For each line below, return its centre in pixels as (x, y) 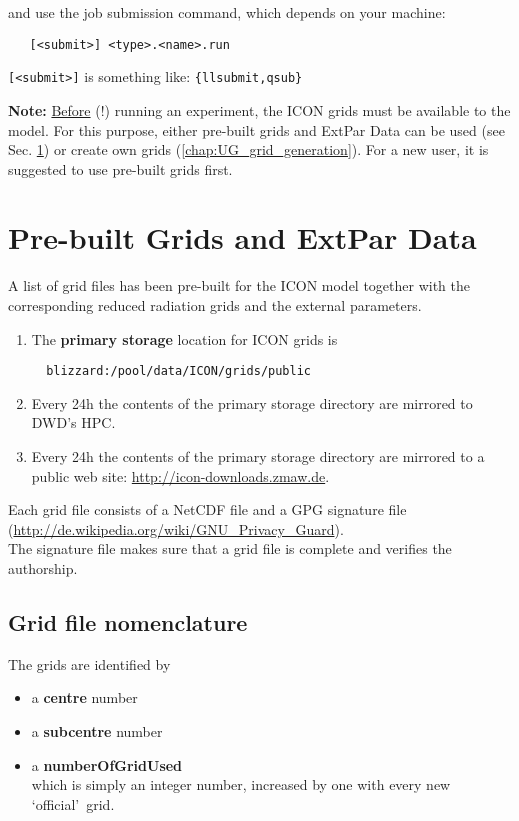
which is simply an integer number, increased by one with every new (241, 784)
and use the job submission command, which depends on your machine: (227, 12)
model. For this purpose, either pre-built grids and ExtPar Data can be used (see (256, 129)
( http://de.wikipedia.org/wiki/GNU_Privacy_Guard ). (176, 528)
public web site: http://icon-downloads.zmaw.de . (180, 475)
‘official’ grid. (73, 803)
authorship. (43, 568)
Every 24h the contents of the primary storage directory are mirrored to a (258, 456)
